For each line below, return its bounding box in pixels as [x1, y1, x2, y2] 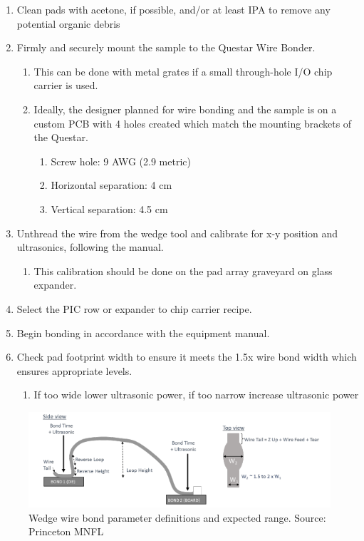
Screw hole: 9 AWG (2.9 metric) [51, 153, 191, 168]
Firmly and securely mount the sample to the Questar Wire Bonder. [16, 40, 316, 55]
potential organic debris [16, 16, 120, 31]
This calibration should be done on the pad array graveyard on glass [33, 263, 333, 278]
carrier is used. [33, 78, 98, 93]
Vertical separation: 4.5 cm [51, 201, 168, 216]
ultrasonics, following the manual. [16, 239, 164, 254]
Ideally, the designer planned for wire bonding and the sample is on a [33, 101, 337, 116]
